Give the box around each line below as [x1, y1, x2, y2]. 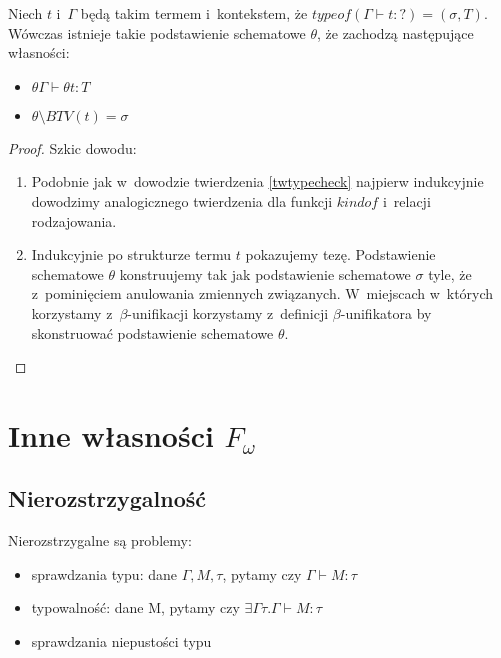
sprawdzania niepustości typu [31, 631, 212, 652]
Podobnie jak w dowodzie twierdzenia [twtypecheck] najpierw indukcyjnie [31, 171, 484, 192]
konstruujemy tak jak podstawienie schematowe [119, 263, 411, 284]
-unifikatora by [340, 302, 432, 323]
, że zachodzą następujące [316, 22, 474, 43]
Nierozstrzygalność [8, 483, 207, 514]
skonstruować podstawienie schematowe [31, 322, 274, 343]
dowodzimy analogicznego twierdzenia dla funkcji [31, 190, 333, 211]
